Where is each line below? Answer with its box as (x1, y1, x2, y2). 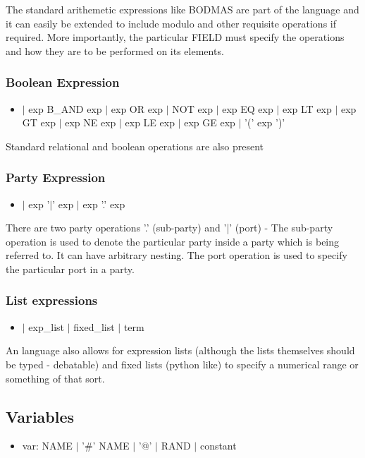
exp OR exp (111, 101, 163, 116)
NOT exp (172, 101, 213, 116)
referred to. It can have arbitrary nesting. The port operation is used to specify (6, 248, 347, 263)
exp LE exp (125, 115, 175, 130)
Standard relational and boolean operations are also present (6, 138, 264, 153)
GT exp (22, 115, 56, 130)
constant (199, 438, 237, 453)
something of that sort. (6, 370, 105, 385)
